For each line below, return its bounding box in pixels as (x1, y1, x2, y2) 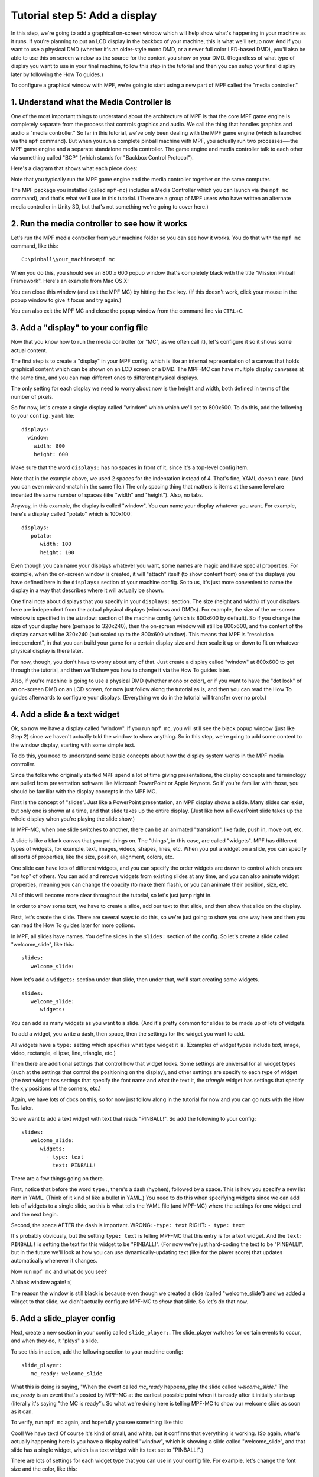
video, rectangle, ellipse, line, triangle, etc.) (11, 1049, 116, 1056)
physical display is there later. (11, 648, 83, 655)
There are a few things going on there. (11, 1175, 105, 1182)
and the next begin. (11, 1211, 58, 1218)
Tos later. (11, 1104, 34, 1111)
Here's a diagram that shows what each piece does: (11, 165, 138, 172)
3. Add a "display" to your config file (11, 323, 148, 333)
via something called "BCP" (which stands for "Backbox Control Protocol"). (11, 154, 194, 161)
